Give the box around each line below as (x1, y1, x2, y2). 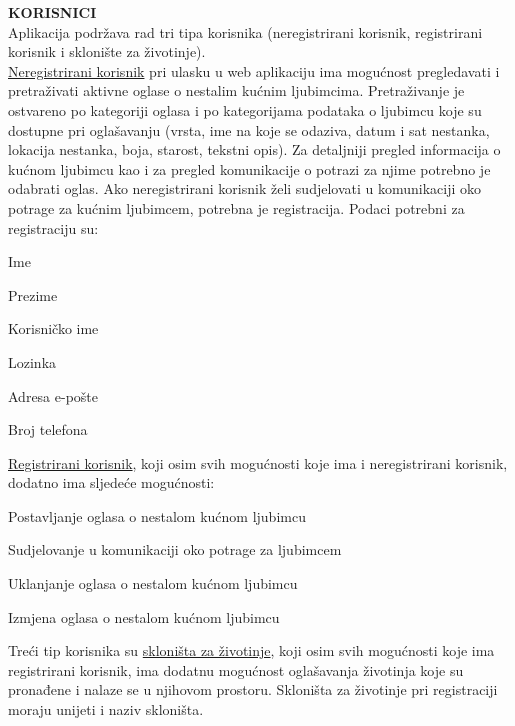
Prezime (8, 284, 58, 305)
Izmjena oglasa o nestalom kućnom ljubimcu (8, 606, 280, 627)
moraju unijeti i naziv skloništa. (8, 699, 204, 720)
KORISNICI (8, 2, 97, 22)
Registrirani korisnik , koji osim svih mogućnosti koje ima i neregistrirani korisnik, (8, 452, 508, 473)
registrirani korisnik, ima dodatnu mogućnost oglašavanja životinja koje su (8, 659, 464, 680)
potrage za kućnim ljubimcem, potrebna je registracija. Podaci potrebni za (8, 197, 465, 218)
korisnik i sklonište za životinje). (8, 41, 206, 62)
